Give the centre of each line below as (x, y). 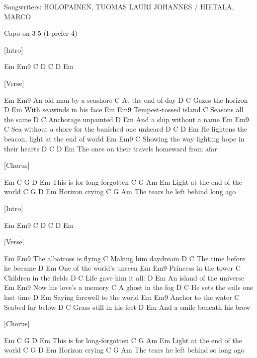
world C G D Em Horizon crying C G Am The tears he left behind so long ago (124, 350)
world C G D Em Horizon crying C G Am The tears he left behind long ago (120, 191)
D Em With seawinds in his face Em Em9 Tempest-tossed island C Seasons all (124, 109)
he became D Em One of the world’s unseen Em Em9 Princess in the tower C (122, 268)
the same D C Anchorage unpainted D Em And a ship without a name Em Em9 (127, 119)
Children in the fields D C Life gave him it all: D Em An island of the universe (124, 277)
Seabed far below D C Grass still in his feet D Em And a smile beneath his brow (127, 307)
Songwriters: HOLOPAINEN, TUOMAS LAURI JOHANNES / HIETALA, (119, 6)
